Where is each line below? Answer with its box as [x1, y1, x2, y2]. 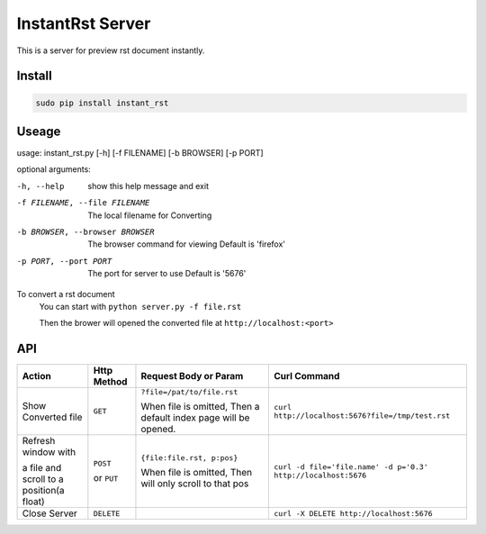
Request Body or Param [140, 370, 244, 383]
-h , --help [16, 181, 65, 191]
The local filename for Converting [87, 210, 212, 221]
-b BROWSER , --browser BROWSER [16, 227, 155, 237]
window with [22, 446, 76, 458]
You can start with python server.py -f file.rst [39, 301, 242, 312]
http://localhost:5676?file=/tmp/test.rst [274, 411, 451, 421]
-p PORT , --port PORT [16, 256, 112, 266]
